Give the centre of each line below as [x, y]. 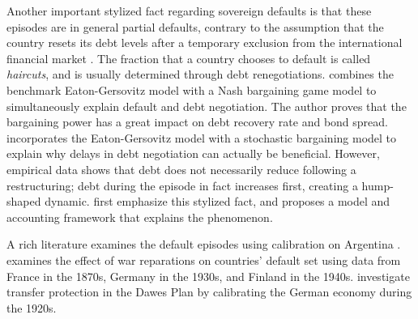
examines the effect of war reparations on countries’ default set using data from [204, 259]
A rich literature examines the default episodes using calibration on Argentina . [204, 244]
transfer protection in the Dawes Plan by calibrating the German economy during [209, 292]
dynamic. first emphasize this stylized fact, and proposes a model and [218, 201]
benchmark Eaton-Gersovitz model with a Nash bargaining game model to [192, 89]
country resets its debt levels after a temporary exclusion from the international [205, 43]
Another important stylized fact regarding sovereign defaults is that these [189, 11]
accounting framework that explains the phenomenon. [140, 217]
